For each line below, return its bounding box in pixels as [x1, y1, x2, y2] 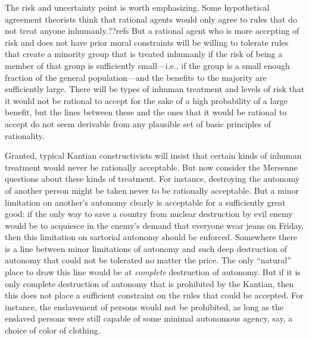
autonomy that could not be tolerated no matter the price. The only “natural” [5, 254, 291, 266]
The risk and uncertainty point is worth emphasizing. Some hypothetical [5, 1, 270, 13]
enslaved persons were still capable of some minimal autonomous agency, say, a [5, 312, 293, 325]
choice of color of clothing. [5, 324, 101, 336]
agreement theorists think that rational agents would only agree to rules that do [5, 12, 297, 25]
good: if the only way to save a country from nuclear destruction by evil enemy [5, 207, 293, 220]
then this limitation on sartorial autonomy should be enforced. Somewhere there [5, 231, 298, 243]
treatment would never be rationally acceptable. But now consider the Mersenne [5, 160, 298, 173]
